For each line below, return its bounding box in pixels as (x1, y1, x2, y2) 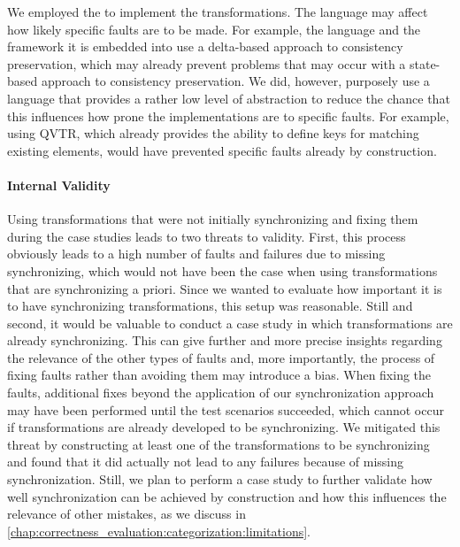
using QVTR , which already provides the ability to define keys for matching (7, 124, 419, 143)
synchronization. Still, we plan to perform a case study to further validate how (7, 470, 433, 489)
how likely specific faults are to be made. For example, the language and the (7, 19, 421, 38)
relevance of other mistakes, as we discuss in (7, 505, 246, 523)
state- (409, 54, 441, 73)
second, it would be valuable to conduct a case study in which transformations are (7, 313, 453, 332)
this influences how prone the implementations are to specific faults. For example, (7, 106, 449, 125)
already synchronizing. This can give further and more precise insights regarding (7, 331, 442, 350)
